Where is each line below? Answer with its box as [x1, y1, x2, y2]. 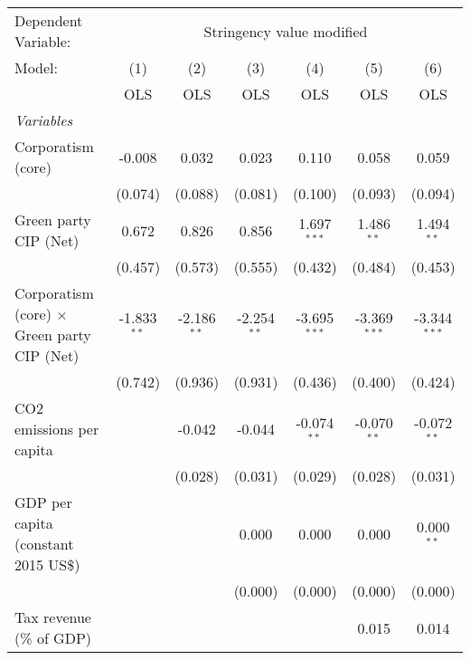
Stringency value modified [203, 20, 368, 42]
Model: [14, 57, 59, 78]
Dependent [14, 10, 83, 31]
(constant [14, 533, 74, 554]
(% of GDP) [14, 627, 92, 648]
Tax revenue [14, 607, 91, 627]
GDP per [14, 492, 72, 512]
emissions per [14, 418, 99, 439]
